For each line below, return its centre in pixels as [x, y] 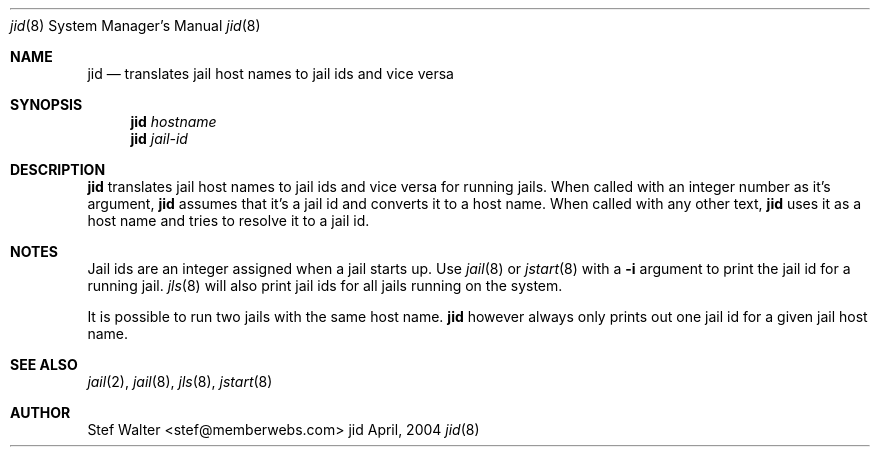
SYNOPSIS [46, 104]
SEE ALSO [44, 364]
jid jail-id [159, 138]
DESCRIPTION [58, 169]
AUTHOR [40, 412]
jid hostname [173, 121]
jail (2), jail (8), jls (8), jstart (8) [180, 381]
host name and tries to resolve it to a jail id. [228, 220]
